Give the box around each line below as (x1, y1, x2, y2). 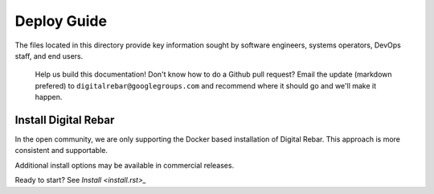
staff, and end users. (14, 51, 84, 60)
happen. (35, 93, 63, 102)
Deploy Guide (14, 12, 108, 30)
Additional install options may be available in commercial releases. (14, 160, 235, 170)
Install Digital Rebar (14, 113, 115, 126)
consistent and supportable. (14, 146, 108, 155)
